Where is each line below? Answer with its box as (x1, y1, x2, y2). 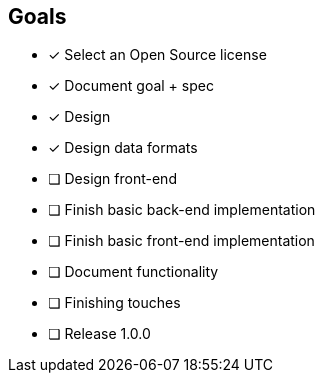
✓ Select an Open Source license (48, 46, 267, 64)
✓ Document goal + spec (48, 77, 214, 95)
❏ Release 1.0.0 (48, 325, 151, 343)
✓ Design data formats (48, 139, 198, 157)
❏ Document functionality (48, 263, 219, 281)
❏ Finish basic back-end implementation (48, 201, 316, 219)
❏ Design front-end (48, 170, 177, 188)
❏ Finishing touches (48, 294, 181, 312)
